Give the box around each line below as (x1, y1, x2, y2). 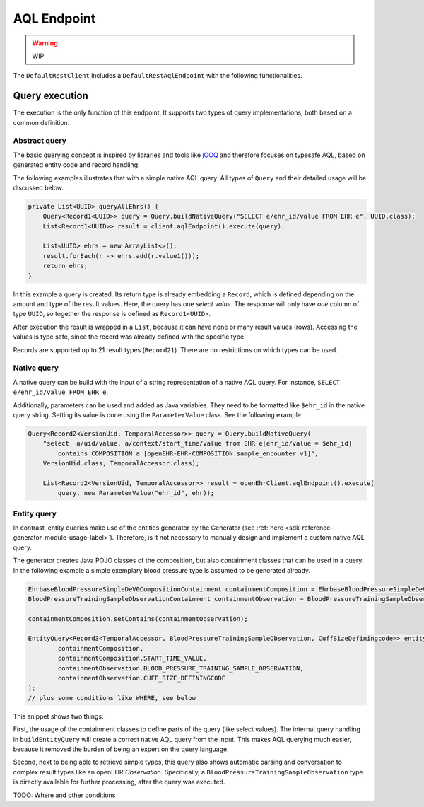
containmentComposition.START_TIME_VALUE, (57, 654, 208, 663)
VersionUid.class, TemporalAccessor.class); (42, 460, 200, 468)
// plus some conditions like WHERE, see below (28, 694, 196, 702)
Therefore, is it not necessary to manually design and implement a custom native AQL (115, 533, 365, 542)
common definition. (13, 118, 70, 127)
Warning (32, 39, 58, 47)
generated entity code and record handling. (13, 161, 140, 169)
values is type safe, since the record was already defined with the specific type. (13, 332, 247, 341)
